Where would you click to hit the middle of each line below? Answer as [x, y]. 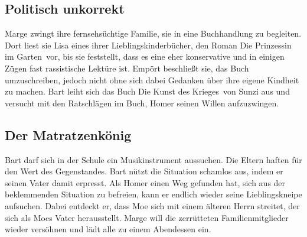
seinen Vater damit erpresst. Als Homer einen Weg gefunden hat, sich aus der [145, 182]
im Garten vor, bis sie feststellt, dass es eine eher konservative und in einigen [145, 56]
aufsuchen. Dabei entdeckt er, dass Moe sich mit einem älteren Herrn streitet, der [152, 205]
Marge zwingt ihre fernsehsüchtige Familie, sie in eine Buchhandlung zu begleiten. [153, 33]
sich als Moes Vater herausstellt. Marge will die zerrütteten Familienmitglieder [147, 217]
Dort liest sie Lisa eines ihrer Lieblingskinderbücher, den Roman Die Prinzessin [148, 45]
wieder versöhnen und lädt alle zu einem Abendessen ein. [108, 229]
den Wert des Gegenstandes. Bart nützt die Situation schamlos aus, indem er [144, 171]
